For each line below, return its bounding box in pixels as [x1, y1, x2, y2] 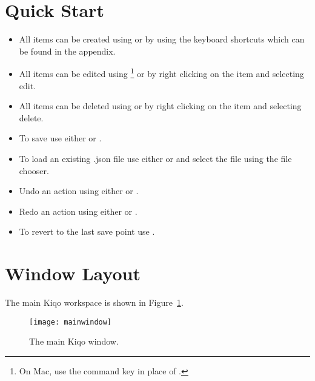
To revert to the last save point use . [19, 225, 155, 238]
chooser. [19, 164, 49, 177]
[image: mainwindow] [29, 317, 112, 326]
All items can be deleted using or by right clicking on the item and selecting [19, 99, 302, 112]
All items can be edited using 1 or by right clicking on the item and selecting [19, 66, 304, 79]
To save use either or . [19, 132, 102, 144]
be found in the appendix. [19, 44, 116, 57]
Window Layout [5, 261, 141, 286]
